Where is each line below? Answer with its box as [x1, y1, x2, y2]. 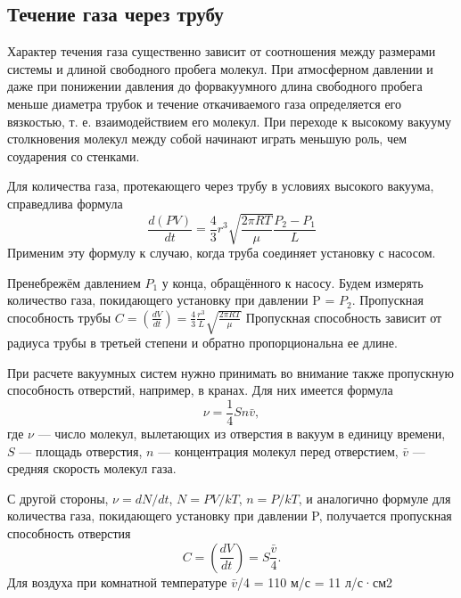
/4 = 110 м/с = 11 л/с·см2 [237, 572, 393, 591]
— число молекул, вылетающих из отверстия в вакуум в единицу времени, [37, 423, 446, 442]
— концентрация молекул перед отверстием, [158, 441, 399, 460]
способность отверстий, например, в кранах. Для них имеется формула [7, 381, 393, 399]
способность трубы [7, 307, 111, 326]
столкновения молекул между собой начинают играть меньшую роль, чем [7, 129, 407, 148]
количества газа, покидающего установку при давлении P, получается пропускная [7, 506, 452, 525]
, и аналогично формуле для [298, 488, 451, 507]
